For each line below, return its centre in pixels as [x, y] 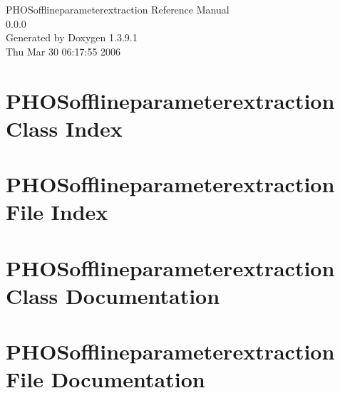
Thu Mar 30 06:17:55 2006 [63, 51]
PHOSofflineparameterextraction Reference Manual [118, 9]
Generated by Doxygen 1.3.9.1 [72, 37]
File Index [57, 212]
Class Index [64, 128]
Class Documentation [113, 295]
